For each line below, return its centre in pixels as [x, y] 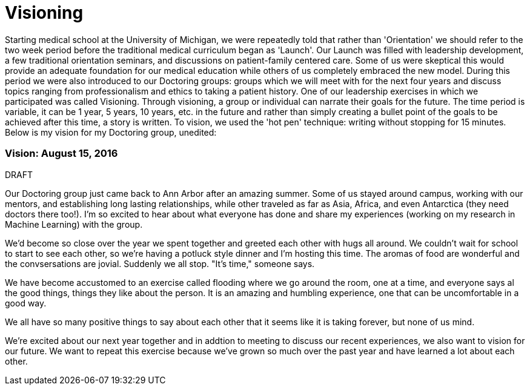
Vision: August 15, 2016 [61, 154]
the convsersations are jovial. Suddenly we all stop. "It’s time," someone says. [160, 263]
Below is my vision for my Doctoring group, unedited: [111, 132]
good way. [26, 303]
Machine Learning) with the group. [74, 224]
